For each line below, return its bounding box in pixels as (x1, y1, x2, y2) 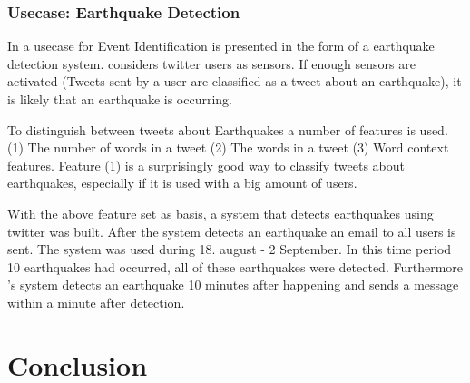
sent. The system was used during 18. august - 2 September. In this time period (7, 240, 452, 259)
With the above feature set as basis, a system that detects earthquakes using (7, 203, 434, 222)
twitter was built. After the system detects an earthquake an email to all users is (7, 221, 456, 241)
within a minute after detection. (7, 292, 185, 311)
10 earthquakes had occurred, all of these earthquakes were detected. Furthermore (7, 257, 463, 276)
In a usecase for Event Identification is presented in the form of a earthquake (7, 36, 435, 55)
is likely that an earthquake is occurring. (7, 90, 233, 108)
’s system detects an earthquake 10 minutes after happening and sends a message (7, 275, 459, 294)
